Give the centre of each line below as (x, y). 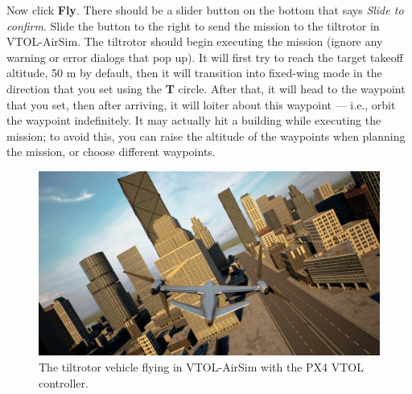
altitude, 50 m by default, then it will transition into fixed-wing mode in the (194, 73)
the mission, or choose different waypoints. (111, 152)
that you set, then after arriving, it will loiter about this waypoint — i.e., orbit (201, 104)
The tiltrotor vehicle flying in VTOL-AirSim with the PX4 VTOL (201, 366)
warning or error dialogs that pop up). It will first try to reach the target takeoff (205, 57)
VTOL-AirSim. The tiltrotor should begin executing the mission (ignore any (195, 41)
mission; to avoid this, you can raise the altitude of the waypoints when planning (206, 135)
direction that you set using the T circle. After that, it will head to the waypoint (206, 88)
